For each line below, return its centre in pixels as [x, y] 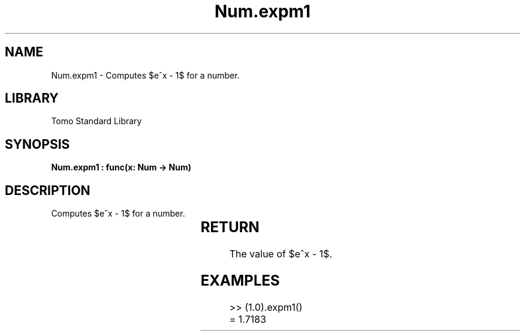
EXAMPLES [240, 280]
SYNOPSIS [37, 144]
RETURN [230, 227]
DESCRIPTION [48, 190]
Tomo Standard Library [96, 121]
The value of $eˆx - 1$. [281, 254]
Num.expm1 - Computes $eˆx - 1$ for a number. [145, 75]
